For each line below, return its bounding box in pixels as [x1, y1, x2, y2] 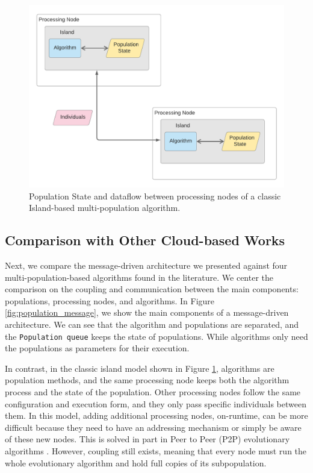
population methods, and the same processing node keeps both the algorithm [5, 374, 290, 386]
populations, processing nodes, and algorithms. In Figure [5, 294, 215, 307]
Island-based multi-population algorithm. [29, 201, 181, 214]
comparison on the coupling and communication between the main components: [5, 283, 299, 295]
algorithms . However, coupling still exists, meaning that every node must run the [5, 445, 307, 457]
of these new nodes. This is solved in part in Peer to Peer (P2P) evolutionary [5, 433, 290, 445]
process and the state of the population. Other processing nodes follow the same [5, 386, 301, 398]
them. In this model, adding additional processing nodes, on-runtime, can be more [5, 409, 308, 422]
